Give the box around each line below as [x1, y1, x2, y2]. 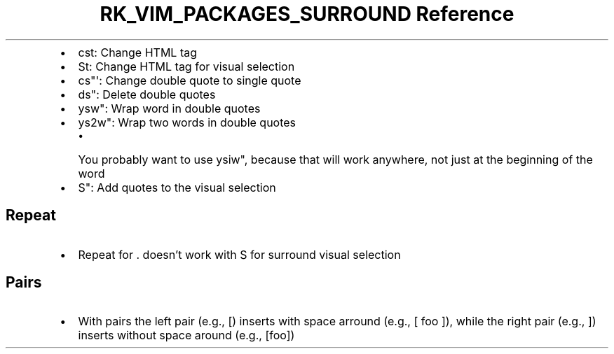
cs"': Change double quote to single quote [78, 73, 301, 87]
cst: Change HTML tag [78, 45, 197, 59]
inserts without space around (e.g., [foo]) [78, 328, 295, 343]
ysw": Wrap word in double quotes [78, 101, 261, 115]
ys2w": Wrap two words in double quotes [78, 115, 296, 129]
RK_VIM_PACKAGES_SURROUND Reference [100, 2, 514, 26]
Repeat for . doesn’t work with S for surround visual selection [78, 247, 401, 262]
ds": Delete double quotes [78, 87, 216, 101]
